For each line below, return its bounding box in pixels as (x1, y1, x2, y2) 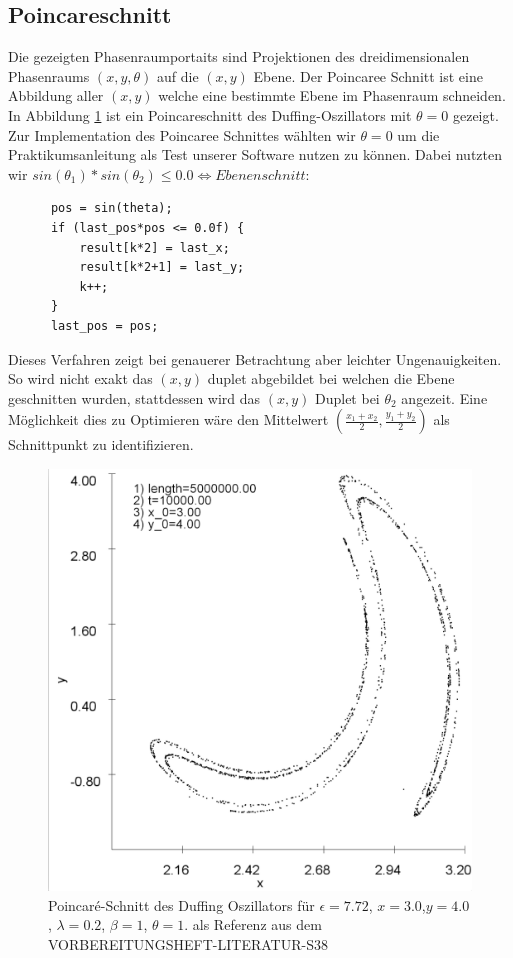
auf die (157, 65, 199, 86)
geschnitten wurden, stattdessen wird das (8, 387, 261, 408)
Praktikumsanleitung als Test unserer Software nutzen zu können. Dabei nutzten (8, 144, 502, 165)
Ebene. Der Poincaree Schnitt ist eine (253, 65, 483, 86)
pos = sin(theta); (50, 201, 173, 216)
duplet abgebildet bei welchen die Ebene (207, 368, 455, 389)
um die (397, 124, 440, 145)
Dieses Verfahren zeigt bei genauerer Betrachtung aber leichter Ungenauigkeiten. (8, 348, 502, 369)
